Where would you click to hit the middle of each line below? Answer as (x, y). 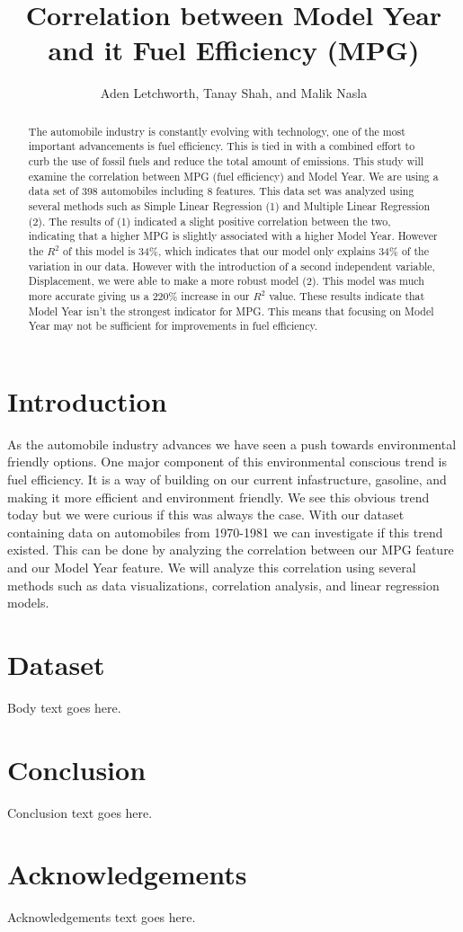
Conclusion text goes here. (80, 812)
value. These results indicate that (347, 295)
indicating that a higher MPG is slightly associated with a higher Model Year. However (233, 236)
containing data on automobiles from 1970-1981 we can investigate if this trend (225, 532)
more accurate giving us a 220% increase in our (139, 295)
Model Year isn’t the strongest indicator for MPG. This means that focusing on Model (231, 311)
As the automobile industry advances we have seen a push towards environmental (232, 444)
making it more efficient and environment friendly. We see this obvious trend (218, 497)
